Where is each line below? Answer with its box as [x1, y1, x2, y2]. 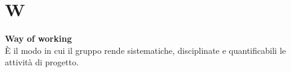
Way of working [5, 32, 72, 45]
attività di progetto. [5, 56, 79, 68]
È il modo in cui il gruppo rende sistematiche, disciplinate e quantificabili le [5, 44, 286, 56]
